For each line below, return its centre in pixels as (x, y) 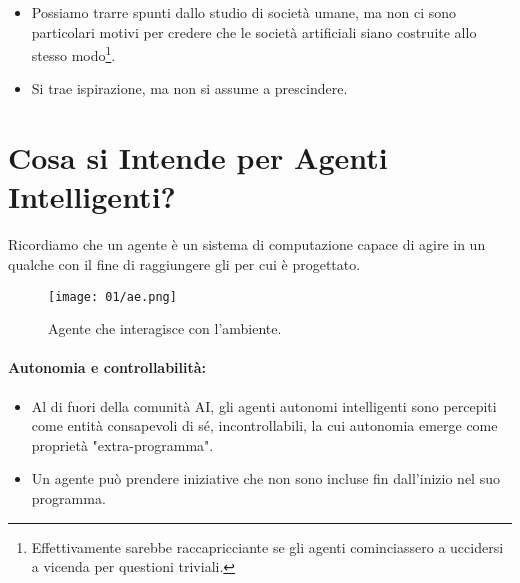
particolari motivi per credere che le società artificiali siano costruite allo (254, 31)
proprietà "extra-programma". (122, 444)
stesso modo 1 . (73, 53)
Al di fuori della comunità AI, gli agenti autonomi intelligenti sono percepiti (264, 405)
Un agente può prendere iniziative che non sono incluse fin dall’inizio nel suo (265, 478)
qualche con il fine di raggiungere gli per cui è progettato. (184, 263)
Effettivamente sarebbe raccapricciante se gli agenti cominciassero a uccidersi (267, 546)
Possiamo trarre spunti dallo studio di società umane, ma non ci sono (244, 12)
